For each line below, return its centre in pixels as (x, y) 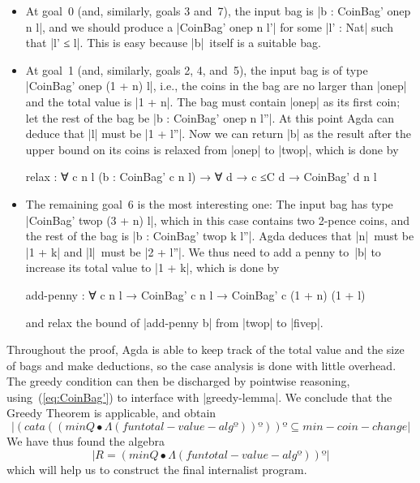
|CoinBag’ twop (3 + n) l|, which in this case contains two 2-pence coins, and (218, 220)
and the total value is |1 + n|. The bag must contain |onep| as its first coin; (213, 101)
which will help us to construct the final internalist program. (157, 469)
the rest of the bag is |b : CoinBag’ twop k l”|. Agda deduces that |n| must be (220, 236)
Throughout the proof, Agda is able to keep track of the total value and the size (206, 349)
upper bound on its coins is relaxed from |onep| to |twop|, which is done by (212, 149)
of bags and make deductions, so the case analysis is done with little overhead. (201, 365)
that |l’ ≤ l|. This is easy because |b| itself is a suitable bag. (173, 43)
